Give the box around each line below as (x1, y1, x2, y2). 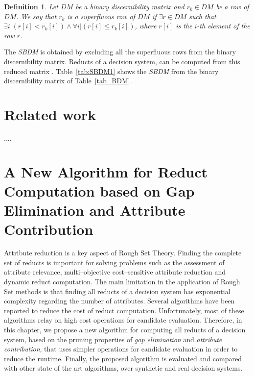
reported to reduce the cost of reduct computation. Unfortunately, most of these (4, 305, 244, 315)
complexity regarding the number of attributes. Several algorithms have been (4, 296, 235, 306)
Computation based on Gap (4, 180, 195, 201)
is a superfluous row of (67, 11, 135, 21)
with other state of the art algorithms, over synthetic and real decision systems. (4, 363, 243, 373)
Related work (4, 104, 96, 124)
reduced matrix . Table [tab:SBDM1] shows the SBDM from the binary (4, 66, 219, 76)
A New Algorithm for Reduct (4, 161, 208, 181)
